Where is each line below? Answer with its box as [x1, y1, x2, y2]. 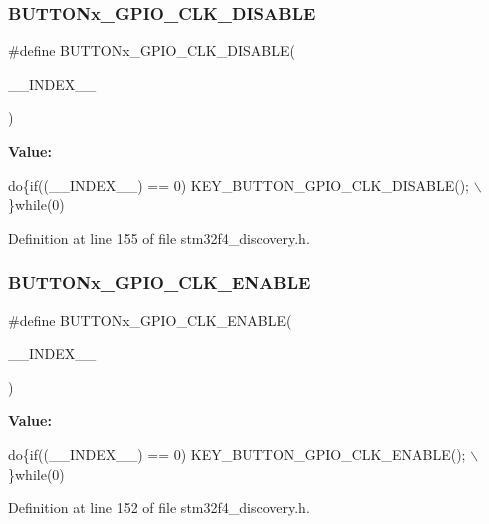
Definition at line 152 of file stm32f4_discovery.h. [8, 497, 310, 518]
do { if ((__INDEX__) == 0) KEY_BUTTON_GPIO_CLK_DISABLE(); [8, 174, 470, 195]
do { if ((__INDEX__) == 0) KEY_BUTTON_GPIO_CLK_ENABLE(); [8, 443, 466, 464]
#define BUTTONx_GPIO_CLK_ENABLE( [8, 309, 292, 330]
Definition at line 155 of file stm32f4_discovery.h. [8, 227, 310, 248]
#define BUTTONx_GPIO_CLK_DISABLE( [8, 40, 295, 61]
